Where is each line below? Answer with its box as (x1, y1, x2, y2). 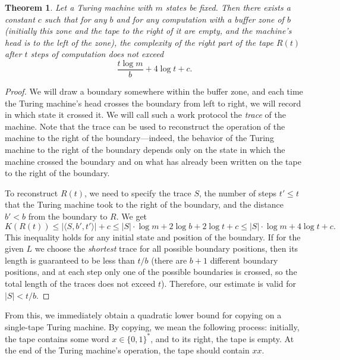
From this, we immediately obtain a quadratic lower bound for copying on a (5, 309, 282, 321)
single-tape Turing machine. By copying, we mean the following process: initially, (5, 320, 300, 333)
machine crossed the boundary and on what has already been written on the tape (5, 155, 301, 167)
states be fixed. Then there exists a (165, 1, 291, 13)
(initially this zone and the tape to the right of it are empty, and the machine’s (5, 24, 292, 37)
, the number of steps (199, 186, 277, 199)
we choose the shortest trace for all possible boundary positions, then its (34, 242, 298, 255)
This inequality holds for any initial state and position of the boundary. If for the (5, 230, 301, 243)
